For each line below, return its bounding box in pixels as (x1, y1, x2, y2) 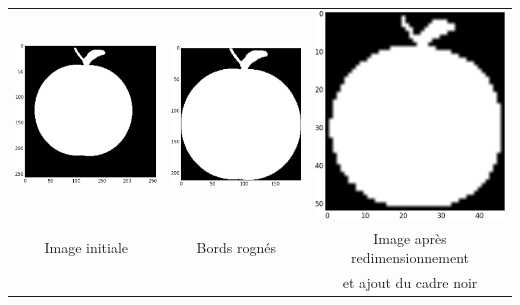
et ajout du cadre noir (342, 272, 478, 293)
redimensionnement (351, 247, 470, 268)
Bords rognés (196, 237, 276, 258)
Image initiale (44, 237, 129, 258)
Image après (373, 227, 447, 248)
